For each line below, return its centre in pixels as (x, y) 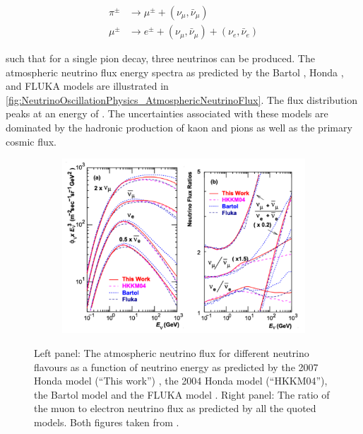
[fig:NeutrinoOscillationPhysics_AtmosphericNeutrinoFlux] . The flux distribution (182, 99)
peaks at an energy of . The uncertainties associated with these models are (167, 113)
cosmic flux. (31, 141)
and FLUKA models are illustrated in (87, 86)
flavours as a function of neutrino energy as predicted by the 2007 (176, 366)
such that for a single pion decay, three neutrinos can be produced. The (160, 58)
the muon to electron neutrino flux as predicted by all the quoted (175, 408)
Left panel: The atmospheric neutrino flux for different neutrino (172, 353)
